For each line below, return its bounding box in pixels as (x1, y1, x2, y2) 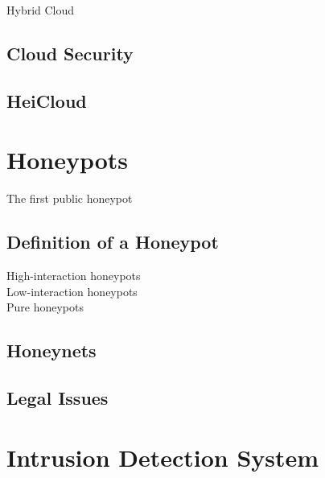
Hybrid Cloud (6, 2, 75, 18)
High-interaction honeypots (6, 267, 141, 284)
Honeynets (6, 338, 97, 363)
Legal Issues (6, 385, 109, 410)
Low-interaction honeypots (6, 282, 138, 299)
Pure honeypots (6, 299, 84, 315)
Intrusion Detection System (6, 440, 319, 473)
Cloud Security (6, 40, 134, 65)
